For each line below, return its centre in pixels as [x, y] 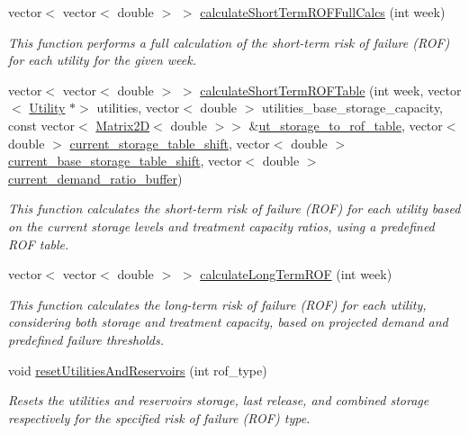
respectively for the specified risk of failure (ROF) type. [159, 417]
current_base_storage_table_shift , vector [125, 161]
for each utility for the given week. [102, 60]
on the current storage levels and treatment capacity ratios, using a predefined [221, 226]
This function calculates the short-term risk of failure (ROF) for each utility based [234, 208]
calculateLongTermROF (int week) [296, 274]
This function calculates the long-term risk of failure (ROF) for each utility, [217, 304]
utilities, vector [138, 108]
